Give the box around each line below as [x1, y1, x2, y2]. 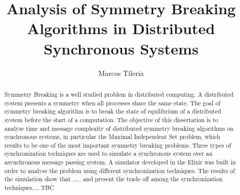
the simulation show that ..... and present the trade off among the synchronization [4, 175, 223, 183]
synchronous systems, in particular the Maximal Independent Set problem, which [4, 132, 221, 141]
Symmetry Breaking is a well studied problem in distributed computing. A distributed [4, 90, 234, 98]
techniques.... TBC [4, 183, 54, 192]
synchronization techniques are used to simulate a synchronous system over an [4, 149, 213, 158]
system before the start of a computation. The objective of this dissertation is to [4, 115, 219, 124]
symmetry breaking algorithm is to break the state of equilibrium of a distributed [4, 107, 222, 116]
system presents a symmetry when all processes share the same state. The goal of [4, 98, 221, 107]
